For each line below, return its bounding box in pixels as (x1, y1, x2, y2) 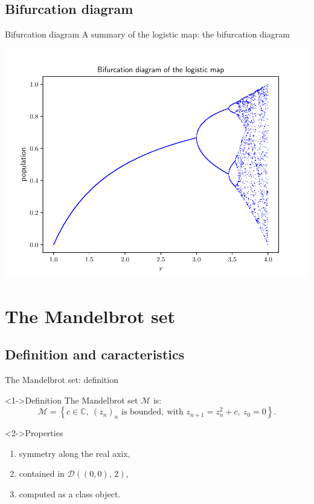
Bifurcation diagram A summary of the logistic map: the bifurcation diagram (5, 28, 290, 41)
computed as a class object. (19, 487, 121, 500)
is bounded (121, 408, 162, 417)
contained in (19, 467, 65, 480)
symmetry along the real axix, (19, 447, 130, 459)
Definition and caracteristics (5, 345, 185, 364)
